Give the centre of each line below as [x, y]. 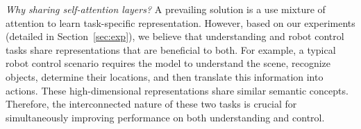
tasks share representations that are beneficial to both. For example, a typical [171, 49]
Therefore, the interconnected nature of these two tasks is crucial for [151, 104]
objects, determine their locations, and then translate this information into [165, 76]
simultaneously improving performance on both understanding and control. [165, 117]
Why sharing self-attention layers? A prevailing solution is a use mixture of [166, 9]
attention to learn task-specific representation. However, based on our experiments [180, 22]
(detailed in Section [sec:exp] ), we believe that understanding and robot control [175, 36]
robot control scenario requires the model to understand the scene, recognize [168, 63]
